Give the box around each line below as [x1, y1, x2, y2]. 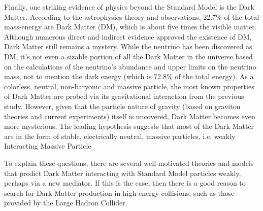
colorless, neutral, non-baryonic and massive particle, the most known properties [4, 81, 254, 91]
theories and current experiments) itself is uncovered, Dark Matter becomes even [4, 111, 255, 121]
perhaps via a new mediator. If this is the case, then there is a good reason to [4, 178, 246, 188]
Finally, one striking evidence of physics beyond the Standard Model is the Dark [4, 2, 254, 12]
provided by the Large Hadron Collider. [4, 197, 127, 208]
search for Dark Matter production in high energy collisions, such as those [4, 187, 235, 198]
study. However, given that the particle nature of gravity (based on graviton [4, 100, 241, 111]
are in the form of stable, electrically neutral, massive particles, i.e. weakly [4, 130, 236, 141]
